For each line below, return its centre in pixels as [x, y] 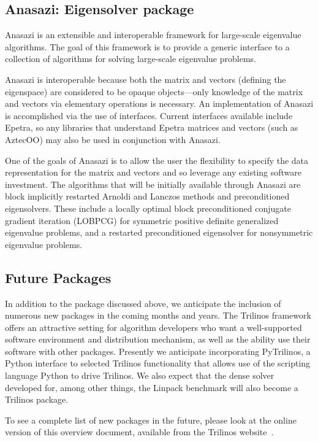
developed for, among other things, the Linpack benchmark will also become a [152, 387]
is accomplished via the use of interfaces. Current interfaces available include [149, 115]
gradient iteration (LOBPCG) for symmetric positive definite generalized [142, 220]
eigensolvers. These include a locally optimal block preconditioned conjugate [148, 208]
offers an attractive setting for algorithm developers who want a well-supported [153, 327]
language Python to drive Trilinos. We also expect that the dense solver [140, 375]
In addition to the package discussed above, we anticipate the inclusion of [143, 303]
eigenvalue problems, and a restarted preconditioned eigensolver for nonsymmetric [159, 232]
